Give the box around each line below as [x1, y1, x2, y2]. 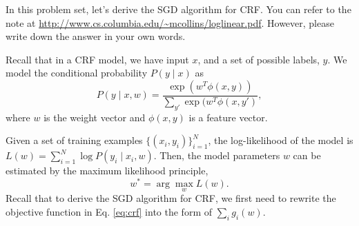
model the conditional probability [6, 65, 148, 80]
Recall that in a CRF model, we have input [6, 52, 189, 66]
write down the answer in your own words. [6, 29, 186, 43]
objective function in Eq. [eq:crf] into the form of [6, 204, 212, 218]
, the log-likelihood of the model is [208, 133, 353, 147]
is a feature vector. [188, 110, 268, 124]
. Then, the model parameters [153, 148, 280, 163]
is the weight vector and [43, 110, 146, 124]
